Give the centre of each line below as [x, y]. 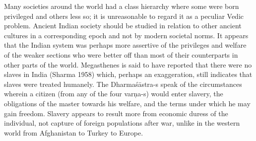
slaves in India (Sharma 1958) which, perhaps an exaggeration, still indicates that [128, 74]
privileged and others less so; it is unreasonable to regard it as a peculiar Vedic [124, 16]
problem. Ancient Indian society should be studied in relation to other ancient [123, 26]
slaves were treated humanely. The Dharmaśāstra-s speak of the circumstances [123, 84]
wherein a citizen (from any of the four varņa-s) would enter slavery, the [114, 94]
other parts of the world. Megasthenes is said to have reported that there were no [128, 64]
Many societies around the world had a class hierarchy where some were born [122, 6]
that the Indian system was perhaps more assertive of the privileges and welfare [125, 45]
